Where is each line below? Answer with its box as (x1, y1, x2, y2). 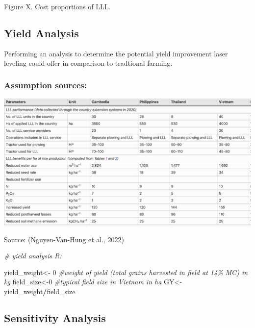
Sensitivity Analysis (4, 310, 106, 326)
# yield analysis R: (4, 251, 62, 261)
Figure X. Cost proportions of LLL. (4, 1, 111, 11)
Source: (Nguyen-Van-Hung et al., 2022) (4, 234, 125, 244)
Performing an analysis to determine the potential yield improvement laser (4, 48, 228, 58)
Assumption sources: (4, 78, 87, 91)
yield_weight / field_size (4, 286, 76, 297)
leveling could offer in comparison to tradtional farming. (4, 58, 173, 68)
